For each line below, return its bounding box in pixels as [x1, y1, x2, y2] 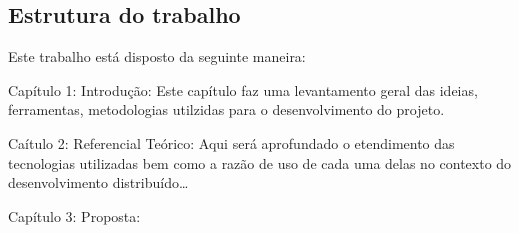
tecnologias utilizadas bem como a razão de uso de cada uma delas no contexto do [8, 152, 512, 173]
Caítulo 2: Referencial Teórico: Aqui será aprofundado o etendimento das [8, 132, 455, 153]
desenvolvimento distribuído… [8, 172, 189, 193]
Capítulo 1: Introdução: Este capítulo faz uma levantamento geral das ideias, [8, 79, 478, 100]
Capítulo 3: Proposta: [8, 205, 141, 226]
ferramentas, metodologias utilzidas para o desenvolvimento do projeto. [8, 99, 445, 120]
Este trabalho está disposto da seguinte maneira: [8, 46, 306, 67]
